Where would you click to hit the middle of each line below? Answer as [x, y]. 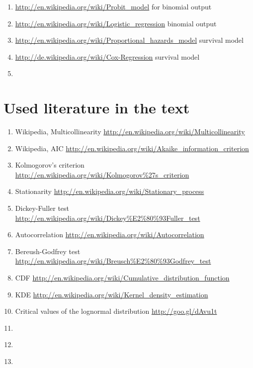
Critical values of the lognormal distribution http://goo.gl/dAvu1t [116, 311]
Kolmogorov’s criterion [50, 165]
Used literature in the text [97, 108]
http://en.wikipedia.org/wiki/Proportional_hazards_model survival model [129, 40]
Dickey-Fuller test [42, 208]
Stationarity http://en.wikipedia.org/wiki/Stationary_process [110, 191]
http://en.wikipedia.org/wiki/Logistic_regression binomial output [116, 23]
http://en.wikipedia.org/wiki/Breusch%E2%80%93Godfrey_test [113, 261]
